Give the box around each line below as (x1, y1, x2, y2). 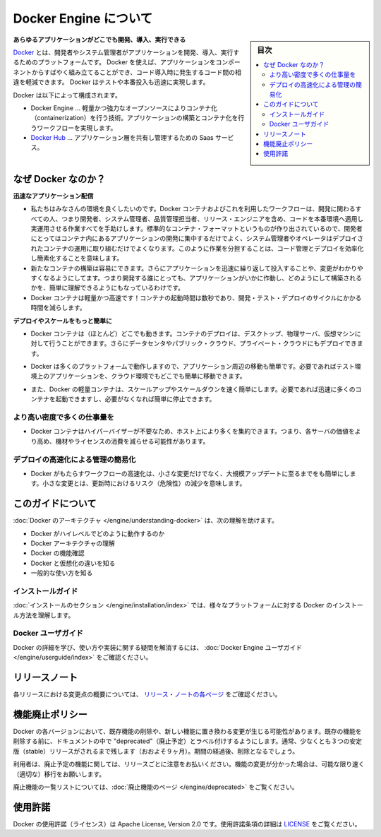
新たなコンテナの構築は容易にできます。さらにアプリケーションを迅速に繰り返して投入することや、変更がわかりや (30, 263, 363, 272)
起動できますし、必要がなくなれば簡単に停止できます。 (55, 395, 216, 403)
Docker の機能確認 (30, 549, 85, 557)
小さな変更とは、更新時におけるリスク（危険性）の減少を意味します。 (42, 479, 246, 487)
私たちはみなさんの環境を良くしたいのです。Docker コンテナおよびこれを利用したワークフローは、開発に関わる (30, 205, 356, 213)
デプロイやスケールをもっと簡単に (13, 316, 112, 325)
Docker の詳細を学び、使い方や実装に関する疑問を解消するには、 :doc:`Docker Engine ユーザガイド (13, 643, 303, 651)
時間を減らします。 (30, 304, 86, 312)
